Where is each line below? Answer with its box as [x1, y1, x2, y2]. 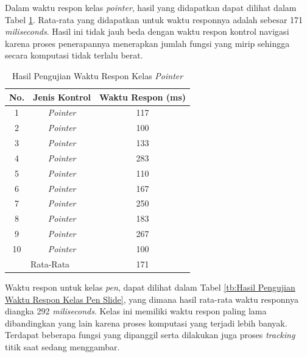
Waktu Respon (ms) [99, 90, 186, 103]
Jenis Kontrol [33, 90, 91, 103]
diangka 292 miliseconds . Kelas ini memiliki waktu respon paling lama [5, 305, 267, 317]
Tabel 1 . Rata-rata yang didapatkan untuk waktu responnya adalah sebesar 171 [5, 13, 303, 26]
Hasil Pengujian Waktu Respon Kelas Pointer [12, 69, 183, 82]
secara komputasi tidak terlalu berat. [5, 49, 143, 62]
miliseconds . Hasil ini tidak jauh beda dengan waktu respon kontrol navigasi [5, 25, 289, 38]
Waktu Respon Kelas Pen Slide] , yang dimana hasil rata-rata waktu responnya [5, 292, 298, 305]
